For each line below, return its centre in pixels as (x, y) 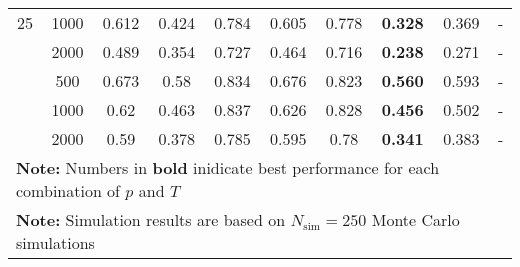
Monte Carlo (415, 219)
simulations (55, 242)
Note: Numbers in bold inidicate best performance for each (228, 167)
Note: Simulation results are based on (151, 219)
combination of (68, 190)
